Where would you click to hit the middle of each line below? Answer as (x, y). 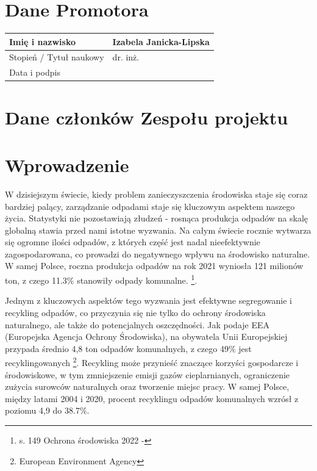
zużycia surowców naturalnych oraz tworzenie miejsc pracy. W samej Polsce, (147, 387)
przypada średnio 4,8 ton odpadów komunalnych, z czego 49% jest (128, 348)
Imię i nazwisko (43, 41)
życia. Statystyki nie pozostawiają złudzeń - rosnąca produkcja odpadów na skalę (157, 218)
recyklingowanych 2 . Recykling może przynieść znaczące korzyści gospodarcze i (152, 361)
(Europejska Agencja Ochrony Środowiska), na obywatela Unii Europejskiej (146, 336)
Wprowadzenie (67, 164)
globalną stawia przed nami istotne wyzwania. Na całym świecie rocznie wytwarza (158, 230)
